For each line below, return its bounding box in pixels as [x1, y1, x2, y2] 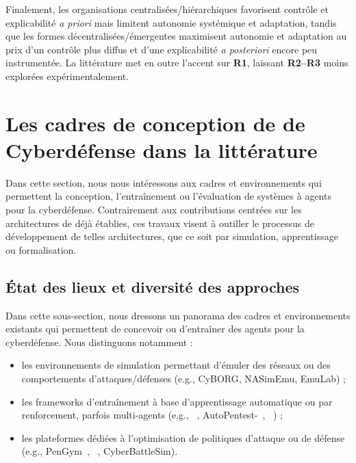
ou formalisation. [5, 242, 77, 256]
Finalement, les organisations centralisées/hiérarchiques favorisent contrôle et [5, 2, 329, 16]
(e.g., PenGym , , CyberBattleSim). [21, 444, 178, 458]
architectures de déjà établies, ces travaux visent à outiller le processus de [5, 215, 315, 230]
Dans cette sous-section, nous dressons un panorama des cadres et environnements [5, 308, 351, 322]
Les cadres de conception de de [5, 109, 305, 137]
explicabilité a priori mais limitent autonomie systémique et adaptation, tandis [5, 15, 337, 29]
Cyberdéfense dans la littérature [5, 135, 318, 163]
